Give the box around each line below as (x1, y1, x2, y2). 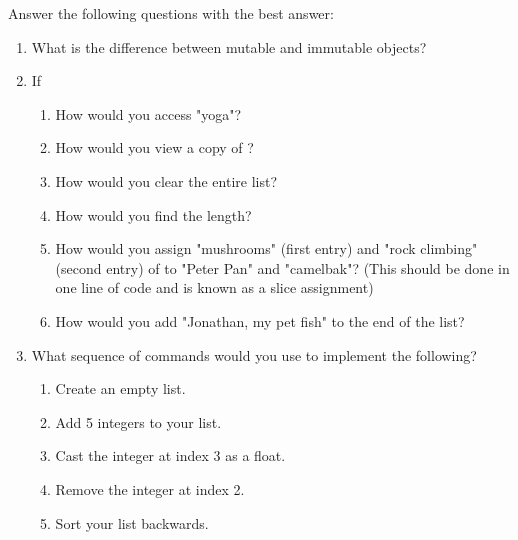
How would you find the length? (55, 204, 252, 225)
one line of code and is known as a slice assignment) (55, 277, 374, 298)
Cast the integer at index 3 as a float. (55, 445, 286, 466)
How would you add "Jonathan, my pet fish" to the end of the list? (55, 310, 465, 331)
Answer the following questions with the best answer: (8, 3, 334, 23)
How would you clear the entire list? (55, 170, 278, 191)
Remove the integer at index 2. (55, 478, 245, 499)
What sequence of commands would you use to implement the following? (31, 344, 477, 365)
